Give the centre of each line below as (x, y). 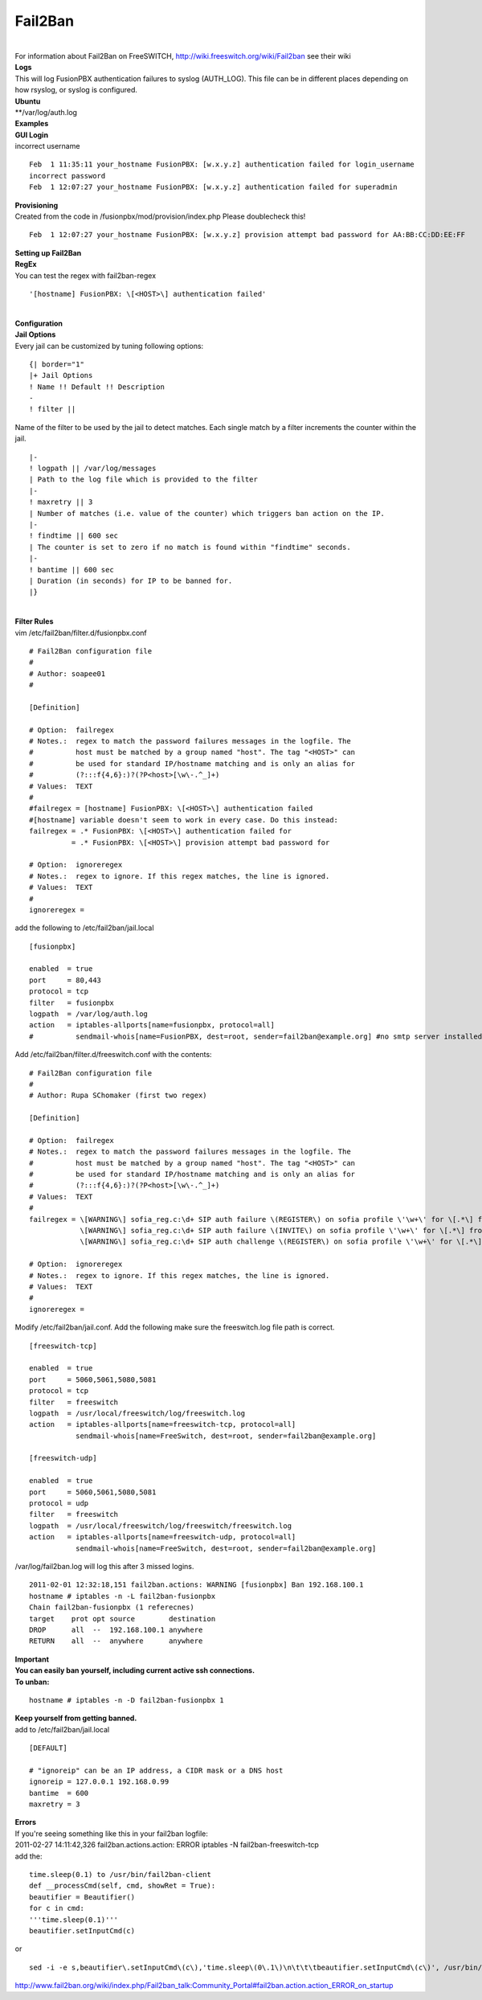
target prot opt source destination (123, 1619)
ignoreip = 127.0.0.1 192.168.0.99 (99, 1782)
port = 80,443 (65, 980)
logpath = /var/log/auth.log (89, 1014)
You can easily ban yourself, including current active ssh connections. (135, 1670)
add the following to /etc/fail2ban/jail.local (84, 928)
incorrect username (47, 146)
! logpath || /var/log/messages (93, 469)
